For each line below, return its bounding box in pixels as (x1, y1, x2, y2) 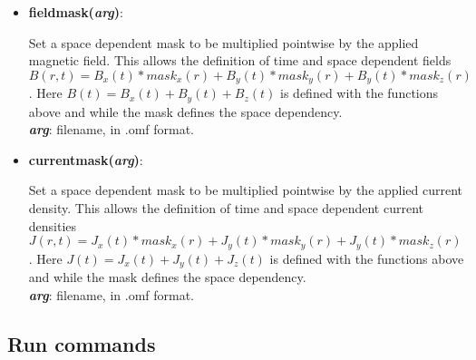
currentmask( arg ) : (28, 150, 143, 169)
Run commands (7, 329, 156, 357)
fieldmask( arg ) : (28, 3, 123, 21)
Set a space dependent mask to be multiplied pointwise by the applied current (28, 180, 463, 199)
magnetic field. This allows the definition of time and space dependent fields (28, 51, 452, 70)
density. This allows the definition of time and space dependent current (28, 199, 423, 218)
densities (28, 216, 77, 235)
